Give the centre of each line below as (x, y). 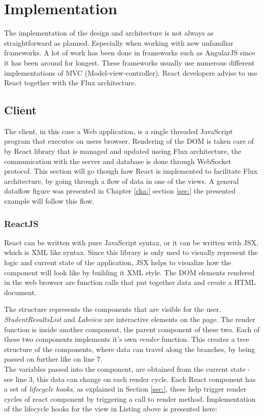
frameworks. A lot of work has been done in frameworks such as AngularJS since (130, 53)
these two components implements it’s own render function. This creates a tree (127, 339)
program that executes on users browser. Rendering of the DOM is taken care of (129, 141)
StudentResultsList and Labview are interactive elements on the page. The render (130, 319)
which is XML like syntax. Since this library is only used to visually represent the (131, 252)
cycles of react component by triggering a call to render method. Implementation (130, 398)
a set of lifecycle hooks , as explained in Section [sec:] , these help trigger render (125, 389)
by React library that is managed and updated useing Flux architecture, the (123, 151)
